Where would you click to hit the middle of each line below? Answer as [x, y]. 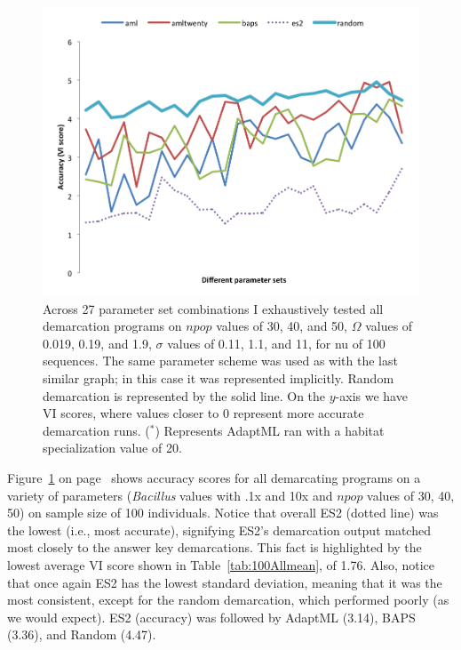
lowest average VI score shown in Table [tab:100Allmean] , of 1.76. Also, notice [221, 564]
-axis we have [371, 395]
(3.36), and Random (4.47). [82, 634]
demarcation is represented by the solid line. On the [184, 395]
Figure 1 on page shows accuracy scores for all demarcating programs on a [214, 477]
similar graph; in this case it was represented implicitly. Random [219, 378]
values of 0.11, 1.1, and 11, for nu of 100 [276, 343]
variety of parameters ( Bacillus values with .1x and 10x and [170, 495]
